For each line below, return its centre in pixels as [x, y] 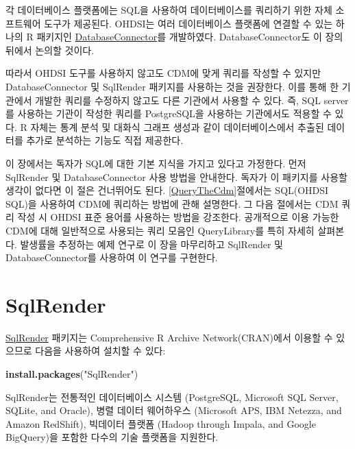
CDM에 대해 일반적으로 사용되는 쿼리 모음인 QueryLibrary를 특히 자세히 [160, 230]
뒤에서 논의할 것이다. [50, 50]
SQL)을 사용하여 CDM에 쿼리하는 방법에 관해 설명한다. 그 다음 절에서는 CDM [172, 203]
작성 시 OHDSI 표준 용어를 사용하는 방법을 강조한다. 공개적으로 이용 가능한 [178, 217]
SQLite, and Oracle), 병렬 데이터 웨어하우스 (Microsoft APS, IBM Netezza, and [174, 410]
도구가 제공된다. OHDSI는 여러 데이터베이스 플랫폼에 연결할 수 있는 [188, 23]
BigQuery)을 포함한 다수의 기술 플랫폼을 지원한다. [112, 437]
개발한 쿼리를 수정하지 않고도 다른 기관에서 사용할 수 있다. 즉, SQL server [192, 100]
